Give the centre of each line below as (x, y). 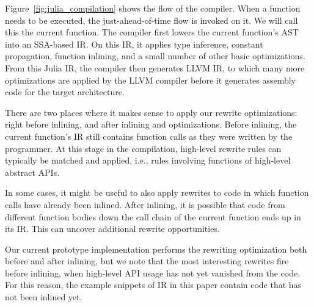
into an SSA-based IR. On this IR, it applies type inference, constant (134, 44)
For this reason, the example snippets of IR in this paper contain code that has (153, 285)
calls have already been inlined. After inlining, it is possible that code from (145, 204)
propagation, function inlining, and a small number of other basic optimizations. (155, 56)
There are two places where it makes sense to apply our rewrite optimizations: (151, 112)
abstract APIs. (32, 172)
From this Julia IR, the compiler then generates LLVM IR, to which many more (155, 67)
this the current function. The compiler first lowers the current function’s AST (152, 32)
